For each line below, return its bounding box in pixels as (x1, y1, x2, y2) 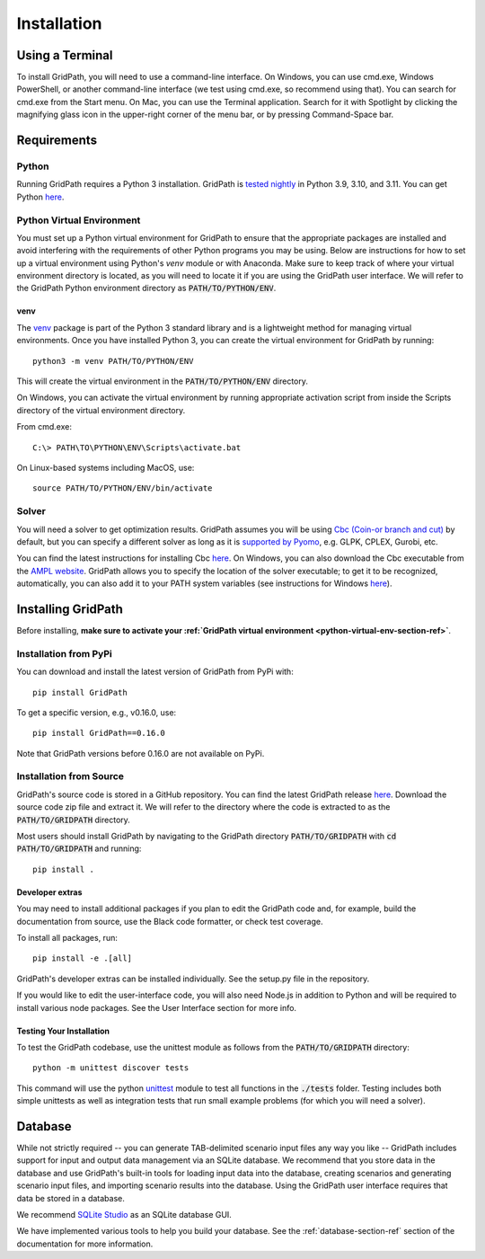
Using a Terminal (16, 48, 113, 63)
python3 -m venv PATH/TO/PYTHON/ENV (32, 356, 194, 366)
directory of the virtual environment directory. (16, 404, 186, 415)
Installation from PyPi (16, 647, 112, 660)
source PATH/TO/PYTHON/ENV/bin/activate (32, 483, 213, 493)
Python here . (16, 191, 65, 202)
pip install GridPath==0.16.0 (32, 728, 166, 739)
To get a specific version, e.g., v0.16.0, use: (16, 706, 177, 718)
